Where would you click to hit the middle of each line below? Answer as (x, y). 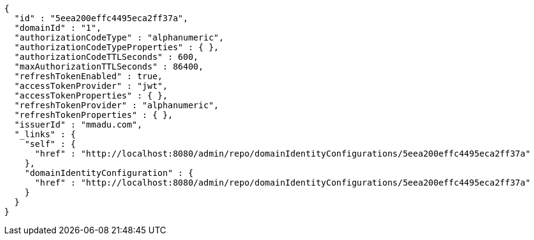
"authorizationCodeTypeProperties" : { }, (117, 47)
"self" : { (50, 144)
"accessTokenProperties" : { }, (91, 96)
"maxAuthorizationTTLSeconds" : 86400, (109, 66)
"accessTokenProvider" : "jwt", (91, 86)
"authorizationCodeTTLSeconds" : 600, (106, 57)
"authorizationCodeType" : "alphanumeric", (119, 37)
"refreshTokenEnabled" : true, (88, 76)
